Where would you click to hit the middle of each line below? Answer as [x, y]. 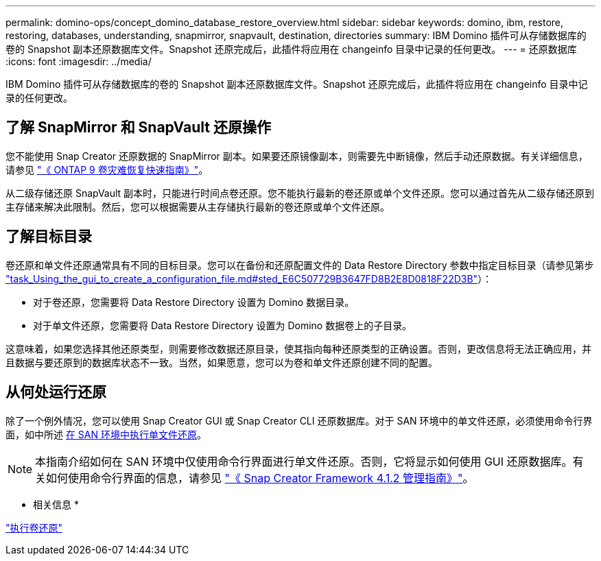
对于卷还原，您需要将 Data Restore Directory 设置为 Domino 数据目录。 [194, 302]
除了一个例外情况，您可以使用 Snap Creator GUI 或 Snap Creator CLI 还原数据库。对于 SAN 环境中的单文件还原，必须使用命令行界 [299, 420]
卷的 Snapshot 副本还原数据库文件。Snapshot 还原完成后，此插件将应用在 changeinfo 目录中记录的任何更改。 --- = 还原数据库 [291, 49]
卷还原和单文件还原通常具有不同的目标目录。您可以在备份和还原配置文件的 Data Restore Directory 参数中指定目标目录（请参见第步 [300, 265]
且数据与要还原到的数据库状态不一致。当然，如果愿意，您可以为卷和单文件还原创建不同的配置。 [222, 362]
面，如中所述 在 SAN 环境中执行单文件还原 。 [106, 434]
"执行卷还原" [34, 527]
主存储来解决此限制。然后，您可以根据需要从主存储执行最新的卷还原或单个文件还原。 [198, 206]
